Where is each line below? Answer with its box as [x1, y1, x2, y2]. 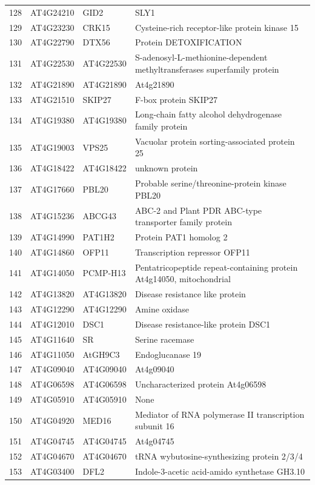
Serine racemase [134, 332, 194, 345]
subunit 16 [134, 420, 174, 432]
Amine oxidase [134, 302, 189, 315]
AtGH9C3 [82, 348, 120, 360]
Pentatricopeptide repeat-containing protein [134, 260, 298, 273]
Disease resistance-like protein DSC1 [134, 317, 271, 330]
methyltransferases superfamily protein [134, 62, 279, 75]
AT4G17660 [30, 182, 75, 195]
